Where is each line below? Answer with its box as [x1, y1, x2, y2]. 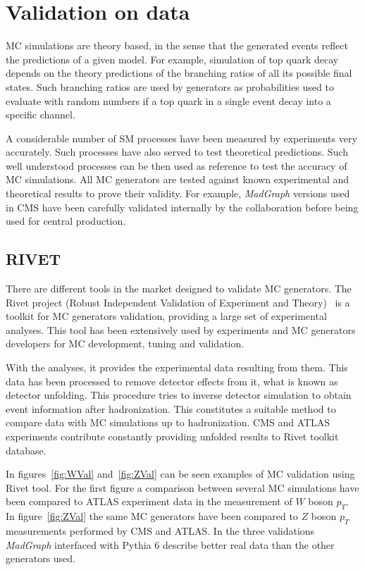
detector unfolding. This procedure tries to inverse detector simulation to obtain [6, 388, 352, 402]
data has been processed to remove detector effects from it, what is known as [6, 373, 338, 388]
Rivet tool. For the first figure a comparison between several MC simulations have [6, 480, 359, 495]
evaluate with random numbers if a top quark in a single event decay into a [6, 93, 331, 108]
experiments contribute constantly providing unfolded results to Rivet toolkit [6, 428, 339, 443]
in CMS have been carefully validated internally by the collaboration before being [6, 199, 359, 214]
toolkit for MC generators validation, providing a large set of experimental [6, 309, 327, 323]
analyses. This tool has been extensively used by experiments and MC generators [6, 322, 356, 337]
